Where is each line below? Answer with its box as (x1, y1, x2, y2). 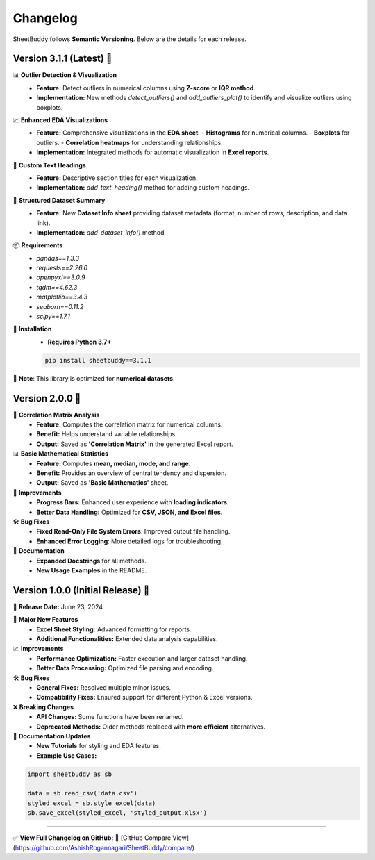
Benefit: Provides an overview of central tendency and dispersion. (36, 469, 227, 477)
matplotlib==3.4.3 (36, 292, 88, 301)
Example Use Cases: (36, 751, 97, 760)
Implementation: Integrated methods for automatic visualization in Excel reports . (36, 148, 269, 156)
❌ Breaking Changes (12, 702, 74, 711)
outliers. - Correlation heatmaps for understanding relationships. (36, 138, 224, 147)
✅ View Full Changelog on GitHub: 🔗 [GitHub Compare (12, 834, 172, 842)
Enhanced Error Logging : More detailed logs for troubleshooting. (36, 537, 223, 545)
